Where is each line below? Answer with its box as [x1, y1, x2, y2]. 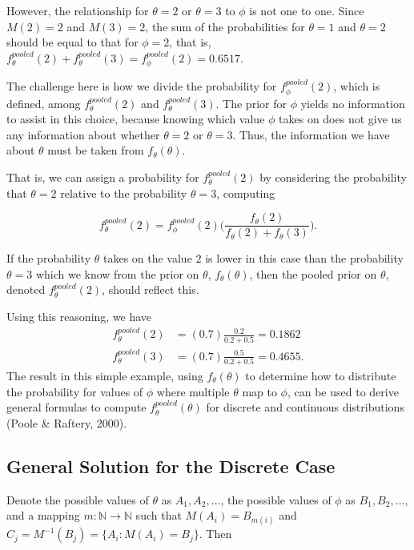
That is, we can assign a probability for [6, 169, 199, 185]
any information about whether [6, 126, 160, 143]
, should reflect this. [102, 281, 199, 298]
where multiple [156, 383, 230, 399]
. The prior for [215, 94, 287, 111]
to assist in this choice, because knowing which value [6, 110, 265, 127]
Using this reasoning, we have [6, 308, 152, 325]
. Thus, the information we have [232, 126, 390, 143]
